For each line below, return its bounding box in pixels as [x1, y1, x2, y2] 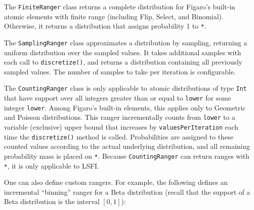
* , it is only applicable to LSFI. [4, 160, 99, 171]
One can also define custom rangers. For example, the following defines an [4, 177, 228, 187]
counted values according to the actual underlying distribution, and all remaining [4, 141, 250, 151]
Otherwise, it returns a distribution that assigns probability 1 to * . [4, 21, 207, 31]
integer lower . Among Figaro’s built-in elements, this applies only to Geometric [4, 102, 246, 112]
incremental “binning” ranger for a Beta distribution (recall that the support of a [4, 186, 251, 197]
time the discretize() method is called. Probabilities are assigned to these [4, 131, 234, 141]
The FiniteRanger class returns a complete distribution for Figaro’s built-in [4, 1, 235, 11]
